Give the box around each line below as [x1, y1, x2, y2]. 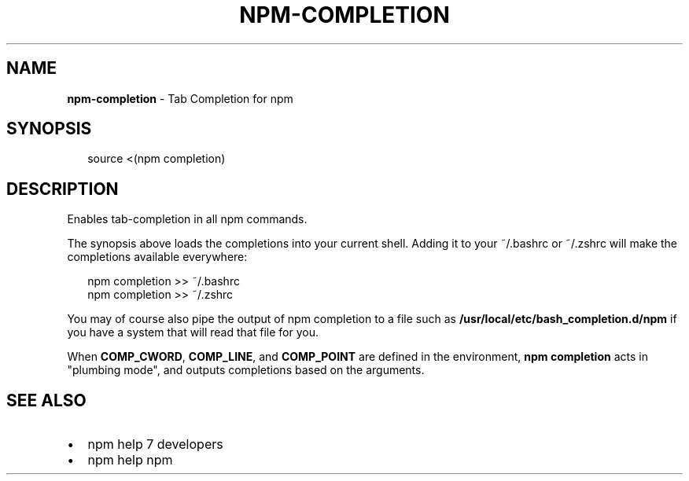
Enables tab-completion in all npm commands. [67, 212, 308, 226]
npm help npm [87, 452, 173, 468]
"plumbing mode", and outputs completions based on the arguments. [67, 363, 425, 377]
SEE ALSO [6, 390, 87, 410]
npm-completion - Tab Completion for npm [67, 91, 293, 105]
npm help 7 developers [87, 436, 223, 453]
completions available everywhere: [67, 250, 248, 264]
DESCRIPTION [6, 178, 119, 199]
